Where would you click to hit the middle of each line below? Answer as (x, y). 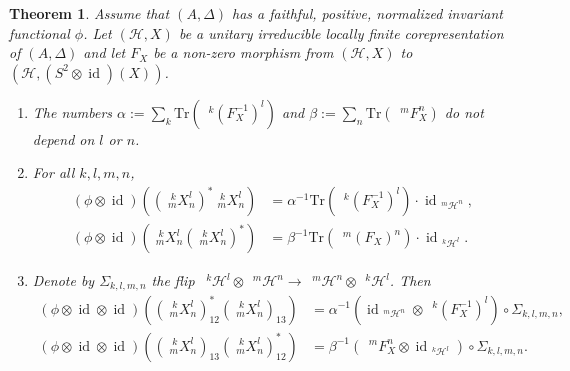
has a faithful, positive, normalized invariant (367, 13)
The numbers (72, 111)
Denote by (63, 280)
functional (39, 32)
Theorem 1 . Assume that (89, 13)
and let (104, 52)
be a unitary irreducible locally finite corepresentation (341, 32)
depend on (63, 138)
